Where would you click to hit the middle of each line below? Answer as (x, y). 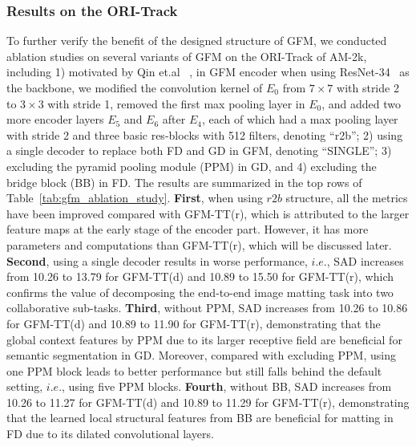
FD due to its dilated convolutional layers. (110, 434)
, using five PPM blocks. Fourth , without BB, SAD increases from (227, 386)
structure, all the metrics (347, 198)
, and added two (361, 103)
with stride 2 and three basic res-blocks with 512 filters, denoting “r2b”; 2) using (205, 134)
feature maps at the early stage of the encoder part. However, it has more (188, 229)
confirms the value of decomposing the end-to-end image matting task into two (200, 292)
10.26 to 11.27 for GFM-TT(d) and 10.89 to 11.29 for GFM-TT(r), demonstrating (208, 402)
